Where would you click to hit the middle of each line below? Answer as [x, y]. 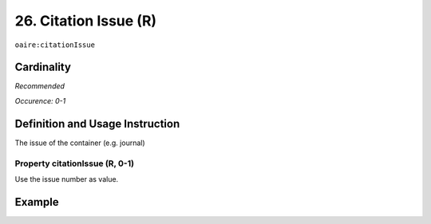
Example [37, 202]
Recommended [40, 86]
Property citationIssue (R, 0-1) [75, 163]
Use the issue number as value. [67, 179]
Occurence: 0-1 [40, 100]
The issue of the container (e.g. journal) [80, 143]
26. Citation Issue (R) [86, 21]
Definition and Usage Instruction [97, 124]
